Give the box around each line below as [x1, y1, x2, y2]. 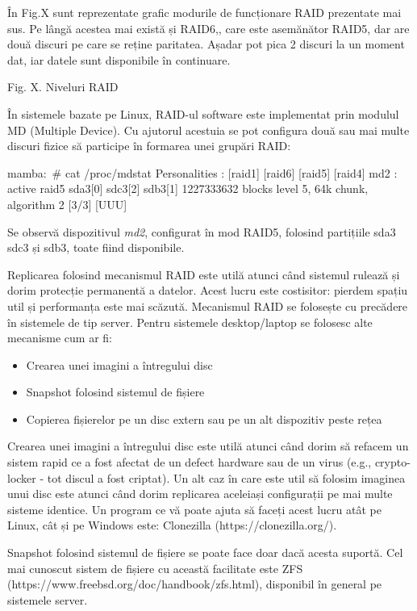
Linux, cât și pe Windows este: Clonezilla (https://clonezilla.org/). [7, 517, 337, 534]
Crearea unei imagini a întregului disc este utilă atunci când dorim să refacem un [7, 437, 409, 454]
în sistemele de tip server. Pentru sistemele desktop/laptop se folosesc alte [7, 313, 373, 330]
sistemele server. [7, 591, 88, 608]
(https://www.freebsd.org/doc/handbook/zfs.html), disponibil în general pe [7, 575, 382, 592]
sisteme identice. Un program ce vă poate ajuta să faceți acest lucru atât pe [7, 500, 382, 517]
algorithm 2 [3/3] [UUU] [7, 195, 127, 212]
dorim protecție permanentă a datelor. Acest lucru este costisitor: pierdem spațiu [7, 282, 408, 299]
